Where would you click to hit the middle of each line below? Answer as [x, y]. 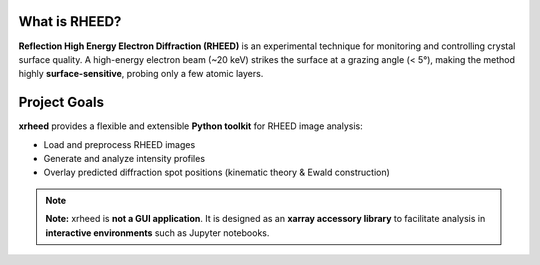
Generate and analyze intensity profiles [124, 158]
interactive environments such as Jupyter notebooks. [157, 232]
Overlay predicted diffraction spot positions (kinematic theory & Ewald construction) [216, 172]
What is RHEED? [70, 21]
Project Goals [61, 102]
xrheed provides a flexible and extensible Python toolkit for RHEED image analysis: [191, 126]
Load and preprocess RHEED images [119, 144]
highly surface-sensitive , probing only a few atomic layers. [141, 74]
